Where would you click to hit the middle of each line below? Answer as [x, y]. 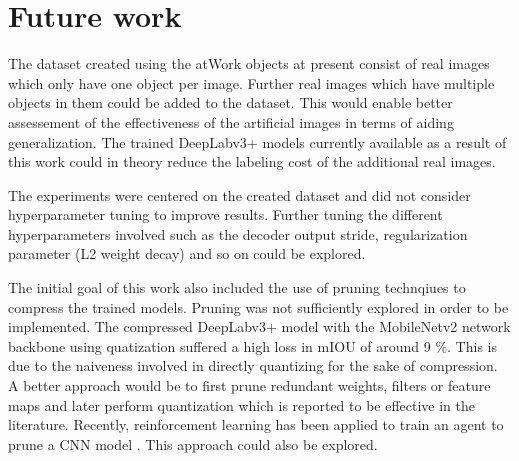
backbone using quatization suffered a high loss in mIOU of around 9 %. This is [252, 345]
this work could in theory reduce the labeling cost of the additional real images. [252, 161]
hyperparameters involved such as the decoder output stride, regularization [238, 233]
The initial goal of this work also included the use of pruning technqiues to [237, 287]
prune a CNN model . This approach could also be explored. [193, 443]
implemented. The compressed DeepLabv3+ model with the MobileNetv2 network [259, 326]
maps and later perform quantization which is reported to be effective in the [242, 404]
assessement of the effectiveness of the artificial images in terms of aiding [231, 121]
